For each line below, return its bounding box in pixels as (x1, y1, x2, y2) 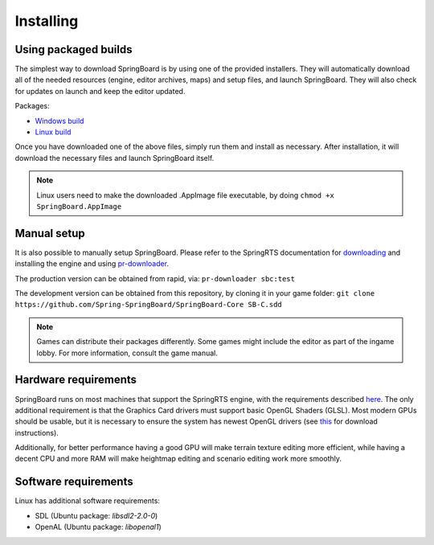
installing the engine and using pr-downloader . (14, 259, 169, 268)
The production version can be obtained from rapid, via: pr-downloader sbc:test (14, 273, 295, 283)
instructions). (14, 428, 59, 437)
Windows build (35, 116, 84, 125)
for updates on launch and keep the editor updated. (14, 86, 186, 96)
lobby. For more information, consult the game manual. (36, 348, 219, 358)
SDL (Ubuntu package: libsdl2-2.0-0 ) (35, 510, 158, 520)
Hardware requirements (14, 373, 137, 387)
